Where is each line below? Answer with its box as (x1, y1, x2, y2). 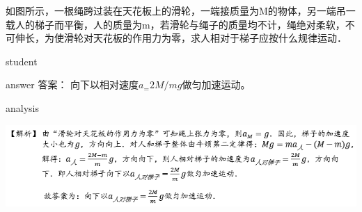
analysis (6, 100, 39, 115)
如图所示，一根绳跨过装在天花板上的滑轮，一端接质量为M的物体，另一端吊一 (6, 3, 356, 17)
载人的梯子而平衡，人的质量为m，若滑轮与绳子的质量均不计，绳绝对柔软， (6, 17, 345, 31)
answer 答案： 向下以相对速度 (6, 77, 139, 92)
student (6, 54, 38, 68)
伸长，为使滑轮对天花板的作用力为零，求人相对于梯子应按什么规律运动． (15, 31, 347, 45)
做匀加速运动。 (182, 77, 251, 92)
